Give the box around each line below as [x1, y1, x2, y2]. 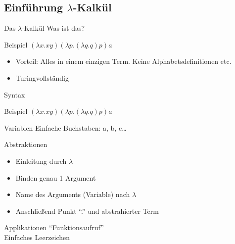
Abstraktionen [4, 139, 47, 149]
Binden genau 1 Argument [15, 172, 96, 183]
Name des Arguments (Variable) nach [15, 189, 130, 199]
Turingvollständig [15, 72, 69, 83]
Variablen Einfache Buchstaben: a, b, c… [4, 122, 127, 133]
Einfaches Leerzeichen [4, 232, 70, 242]
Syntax [4, 89, 25, 99]
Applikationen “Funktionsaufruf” [4, 222, 104, 233]
